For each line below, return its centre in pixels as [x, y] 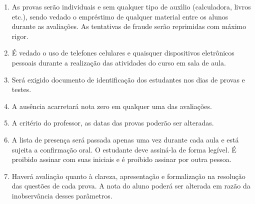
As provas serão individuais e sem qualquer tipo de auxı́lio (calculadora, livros [131, 6]
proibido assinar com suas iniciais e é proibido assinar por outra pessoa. [121, 159]
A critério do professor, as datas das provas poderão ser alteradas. [113, 123]
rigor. [20, 36]
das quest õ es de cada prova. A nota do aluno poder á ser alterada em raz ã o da [131, 186]
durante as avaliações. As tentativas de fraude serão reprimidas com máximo [129, 26]
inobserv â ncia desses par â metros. [62, 195]
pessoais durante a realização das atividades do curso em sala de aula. [119, 62]
